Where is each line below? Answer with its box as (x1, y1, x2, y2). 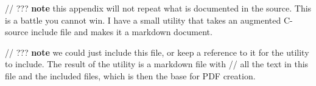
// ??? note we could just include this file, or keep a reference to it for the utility (5, 45, 309, 58)
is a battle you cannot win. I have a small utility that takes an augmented (5, 13, 281, 26)
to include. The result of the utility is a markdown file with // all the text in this (5, 58, 309, 70)
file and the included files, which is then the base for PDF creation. (5, 69, 256, 82)
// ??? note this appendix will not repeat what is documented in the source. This (5, 2, 312, 14)
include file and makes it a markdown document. (30, 25, 212, 38)
